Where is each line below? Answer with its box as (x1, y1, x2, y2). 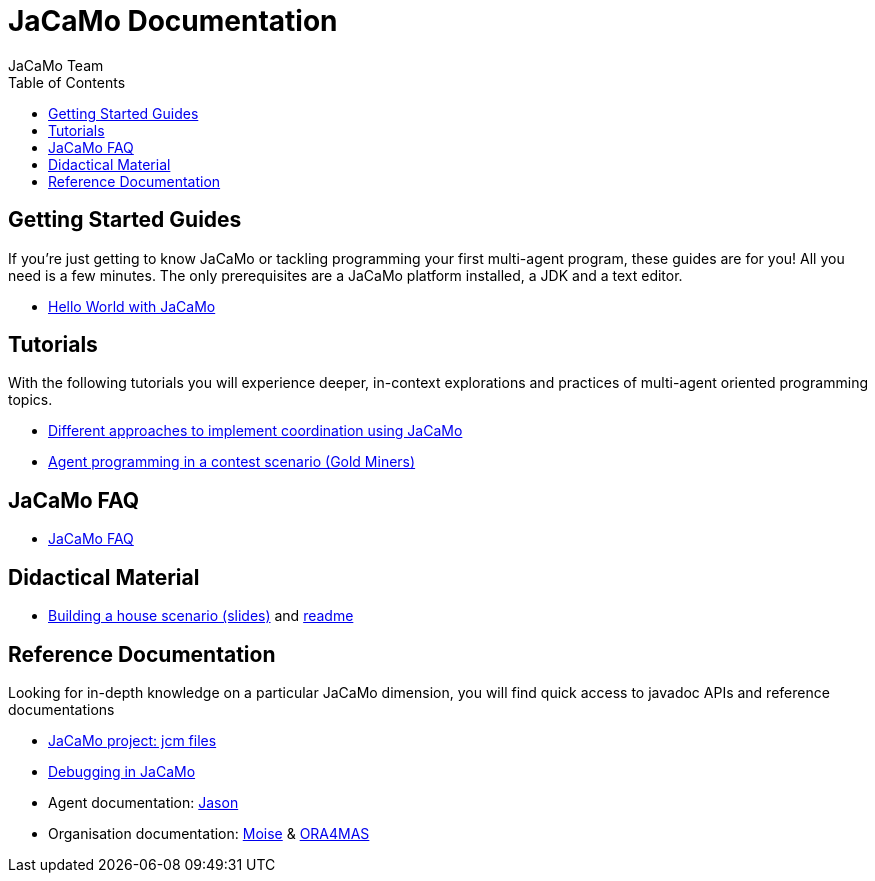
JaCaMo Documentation (8, 4, 338, 38)
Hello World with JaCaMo (48, 297, 216, 315)
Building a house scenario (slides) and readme (48, 607, 354, 625)
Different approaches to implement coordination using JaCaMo (48, 422, 463, 440)
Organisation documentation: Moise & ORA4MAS (48, 824, 370, 842)
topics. (8, 391, 53, 409)
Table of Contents (8, 73, 126, 91)
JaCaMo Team (8, 56, 104, 74)
